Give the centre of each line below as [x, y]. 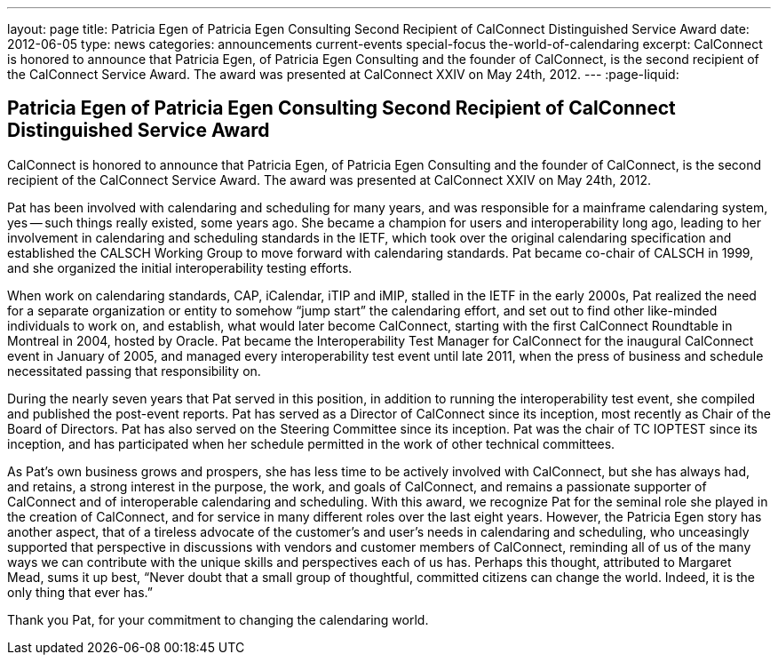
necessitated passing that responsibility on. [134, 371]
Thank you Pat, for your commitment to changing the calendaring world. [218, 619]
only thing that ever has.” [80, 592]
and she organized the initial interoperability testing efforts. [180, 267]
